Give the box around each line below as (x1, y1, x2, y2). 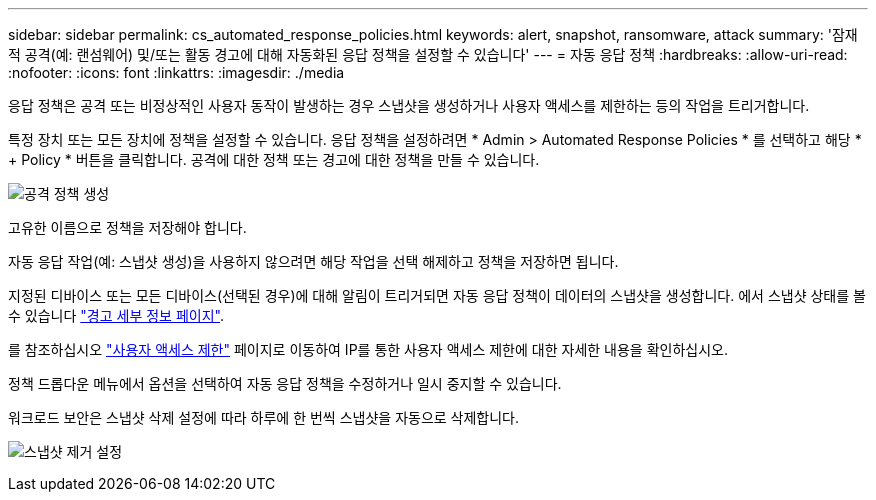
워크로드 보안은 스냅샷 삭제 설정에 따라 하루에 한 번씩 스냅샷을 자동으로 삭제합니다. (8, 409, 520, 426)
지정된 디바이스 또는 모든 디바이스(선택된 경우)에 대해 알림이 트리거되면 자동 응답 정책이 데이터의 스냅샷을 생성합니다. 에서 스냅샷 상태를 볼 (8, 287, 866, 304)
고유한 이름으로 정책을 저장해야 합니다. (8, 219, 247, 236)
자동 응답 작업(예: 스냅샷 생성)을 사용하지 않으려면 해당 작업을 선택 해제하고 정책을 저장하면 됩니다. (8, 253, 619, 270)
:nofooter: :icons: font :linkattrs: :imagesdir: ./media (8, 64, 345, 81)
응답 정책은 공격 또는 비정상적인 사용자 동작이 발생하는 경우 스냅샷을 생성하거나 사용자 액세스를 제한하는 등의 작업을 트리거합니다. (8, 97, 810, 114)
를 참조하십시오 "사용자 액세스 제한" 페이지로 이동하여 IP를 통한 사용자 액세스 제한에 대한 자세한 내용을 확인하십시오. (8, 341, 728, 358)
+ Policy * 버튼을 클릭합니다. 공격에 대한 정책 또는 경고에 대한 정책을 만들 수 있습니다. (8, 151, 540, 168)
